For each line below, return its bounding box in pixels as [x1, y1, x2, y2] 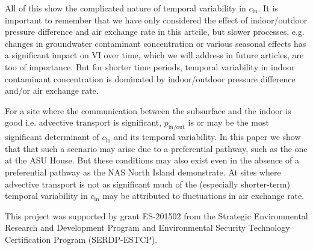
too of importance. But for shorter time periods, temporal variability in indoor [5, 60, 295, 73]
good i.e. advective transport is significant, [5, 116, 162, 129]
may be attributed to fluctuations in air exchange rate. [102, 189, 305, 202]
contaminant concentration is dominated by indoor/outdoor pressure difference [5, 72, 296, 85]
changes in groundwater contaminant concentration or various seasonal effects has [5, 37, 306, 49]
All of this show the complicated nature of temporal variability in [5, 2, 246, 14]
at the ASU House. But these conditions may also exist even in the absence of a [5, 154, 300, 166]
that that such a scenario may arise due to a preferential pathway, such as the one [5, 142, 308, 154]
